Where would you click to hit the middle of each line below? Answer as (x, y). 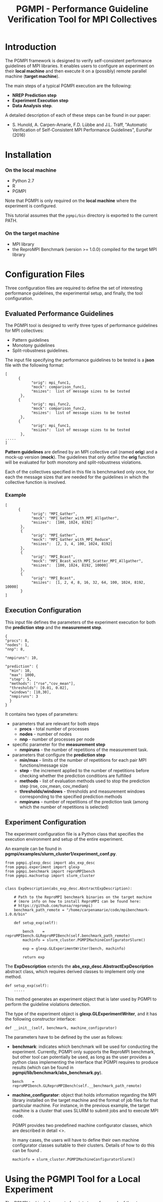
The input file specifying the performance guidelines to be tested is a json (80, 360)
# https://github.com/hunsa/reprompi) (53, 906)
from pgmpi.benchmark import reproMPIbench (50, 872)
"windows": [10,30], (30, 692)
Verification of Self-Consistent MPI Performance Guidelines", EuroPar (82, 130)
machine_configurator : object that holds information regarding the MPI (84, 1095)
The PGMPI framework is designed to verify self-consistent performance (79, 60)
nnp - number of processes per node (57, 739)
